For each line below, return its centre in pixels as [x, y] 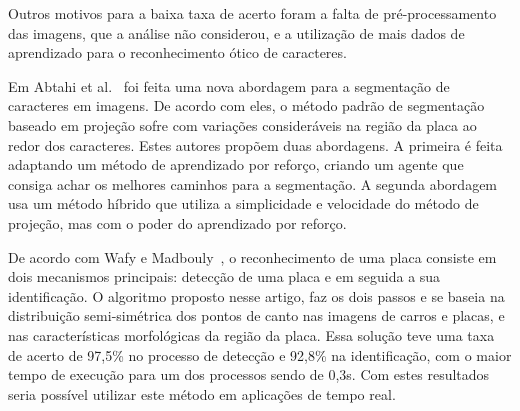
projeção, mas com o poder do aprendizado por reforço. [177, 222]
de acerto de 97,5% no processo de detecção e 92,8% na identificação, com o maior [260, 354]
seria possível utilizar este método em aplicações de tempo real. [202, 393]
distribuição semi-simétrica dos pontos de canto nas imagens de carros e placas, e [256, 315]
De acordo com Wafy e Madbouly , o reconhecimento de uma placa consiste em [252, 256]
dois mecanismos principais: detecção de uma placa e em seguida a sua [224, 276]
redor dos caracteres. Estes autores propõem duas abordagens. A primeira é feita [255, 144]
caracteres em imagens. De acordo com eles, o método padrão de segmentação [246, 105]
